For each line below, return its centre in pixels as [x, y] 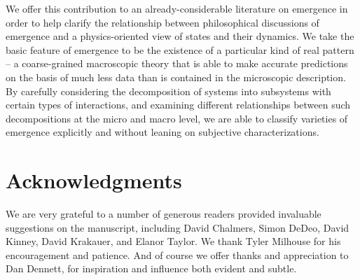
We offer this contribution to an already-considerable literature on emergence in [177, 8]
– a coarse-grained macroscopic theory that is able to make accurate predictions [177, 63]
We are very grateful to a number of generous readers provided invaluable [164, 214]
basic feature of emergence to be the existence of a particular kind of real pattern [180, 49]
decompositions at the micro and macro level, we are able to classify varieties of [177, 118]
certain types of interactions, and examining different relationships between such [178, 105]
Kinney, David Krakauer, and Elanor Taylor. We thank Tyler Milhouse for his [173, 241]
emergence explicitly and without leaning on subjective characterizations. [162, 132]
